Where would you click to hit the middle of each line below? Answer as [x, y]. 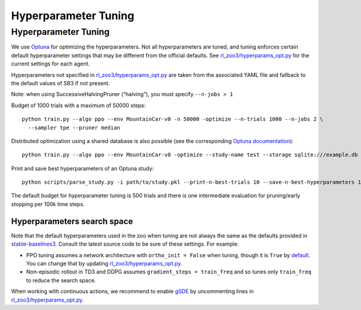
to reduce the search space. [61, 280]
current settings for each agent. [51, 64]
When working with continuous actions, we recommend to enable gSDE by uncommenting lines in [132, 291]
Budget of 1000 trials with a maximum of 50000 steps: [79, 105]
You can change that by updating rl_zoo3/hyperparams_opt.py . [104, 263]
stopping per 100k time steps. [48, 204]
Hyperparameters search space [72, 221]
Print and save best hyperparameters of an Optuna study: [82, 168]
